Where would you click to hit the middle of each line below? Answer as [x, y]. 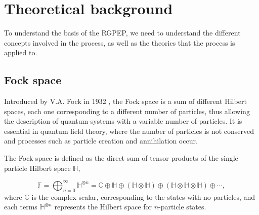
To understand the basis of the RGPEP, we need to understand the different [122, 33]
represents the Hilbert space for [103, 207]
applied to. [21, 52]
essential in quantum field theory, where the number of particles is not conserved [129, 131]
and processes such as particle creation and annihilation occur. [101, 141]
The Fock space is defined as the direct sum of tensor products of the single [121, 158]
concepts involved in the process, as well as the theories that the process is [120, 42]
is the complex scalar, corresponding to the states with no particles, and [143, 196]
